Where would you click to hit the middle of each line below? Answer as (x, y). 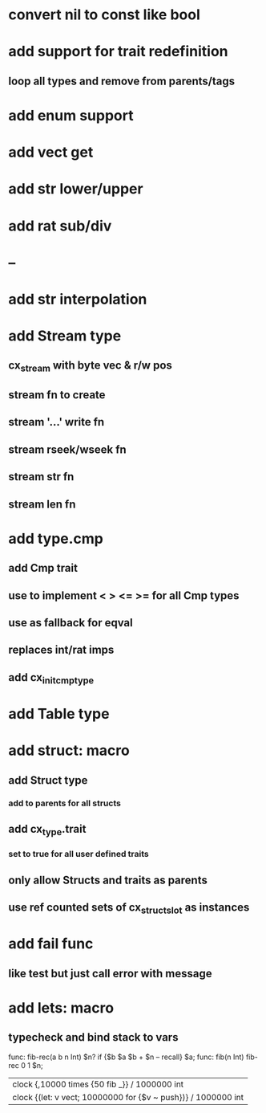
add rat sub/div (60, 226)
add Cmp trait (43, 568)
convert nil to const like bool (104, 15)
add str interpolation (78, 299)
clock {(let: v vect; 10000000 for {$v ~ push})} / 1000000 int (128, 1097)
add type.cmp (56, 538)
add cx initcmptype (51, 678)
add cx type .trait (47, 830)
